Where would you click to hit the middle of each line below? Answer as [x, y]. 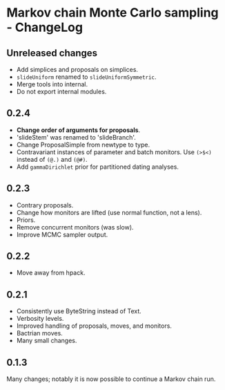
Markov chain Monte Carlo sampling [112, 13]
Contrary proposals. [45, 205]
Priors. [26, 220]
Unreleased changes [52, 53]
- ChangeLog [45, 27]
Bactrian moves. [39, 333]
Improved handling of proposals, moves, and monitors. [94, 326]
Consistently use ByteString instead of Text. [79, 311]
